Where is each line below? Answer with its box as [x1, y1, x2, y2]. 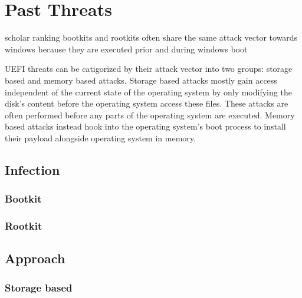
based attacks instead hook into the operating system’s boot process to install [5, 120, 286, 133]
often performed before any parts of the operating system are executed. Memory [5, 108, 295, 121]
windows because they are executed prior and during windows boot [5, 42, 248, 55]
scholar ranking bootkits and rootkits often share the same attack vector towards [5, 31, 298, 44]
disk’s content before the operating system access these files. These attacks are [5, 97, 288, 110]
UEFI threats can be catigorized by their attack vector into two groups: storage [5, 62, 293, 75]
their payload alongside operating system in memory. [5, 131, 196, 144]
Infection [5, 160, 60, 178]
